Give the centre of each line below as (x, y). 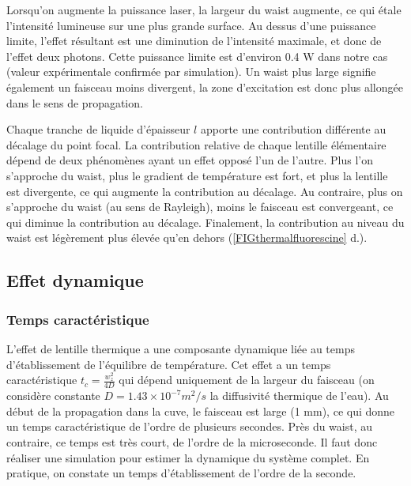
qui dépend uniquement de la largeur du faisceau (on (247, 380)
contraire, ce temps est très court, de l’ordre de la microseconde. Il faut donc (192, 441)
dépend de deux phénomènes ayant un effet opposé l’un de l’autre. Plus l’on (190, 160)
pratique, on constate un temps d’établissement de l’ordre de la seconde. (181, 473)
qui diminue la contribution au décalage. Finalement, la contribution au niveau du (205, 222)
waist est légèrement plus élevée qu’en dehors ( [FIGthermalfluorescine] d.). (187, 237)
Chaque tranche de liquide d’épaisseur (98, 129)
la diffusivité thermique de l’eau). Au (299, 396)
